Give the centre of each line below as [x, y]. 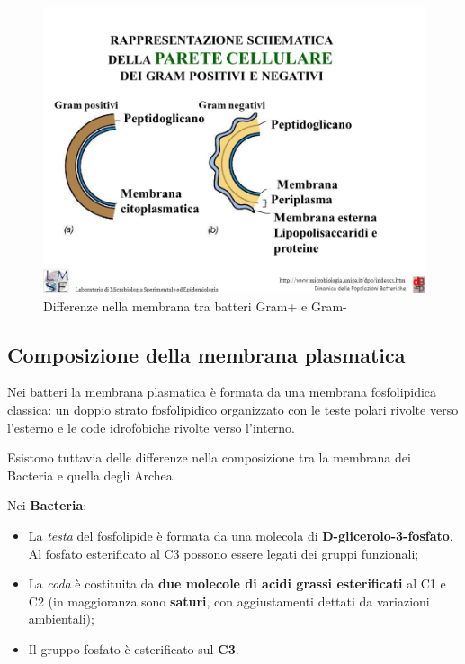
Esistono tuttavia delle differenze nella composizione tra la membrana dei [209, 458]
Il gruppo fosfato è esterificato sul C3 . [134, 648]
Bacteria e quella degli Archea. [92, 475]
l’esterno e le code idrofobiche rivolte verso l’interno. [152, 427]
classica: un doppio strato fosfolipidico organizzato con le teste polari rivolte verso [233, 409]
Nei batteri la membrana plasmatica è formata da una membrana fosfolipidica [222, 392]
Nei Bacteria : [47, 505]
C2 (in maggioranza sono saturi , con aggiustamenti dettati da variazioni [229, 601]
